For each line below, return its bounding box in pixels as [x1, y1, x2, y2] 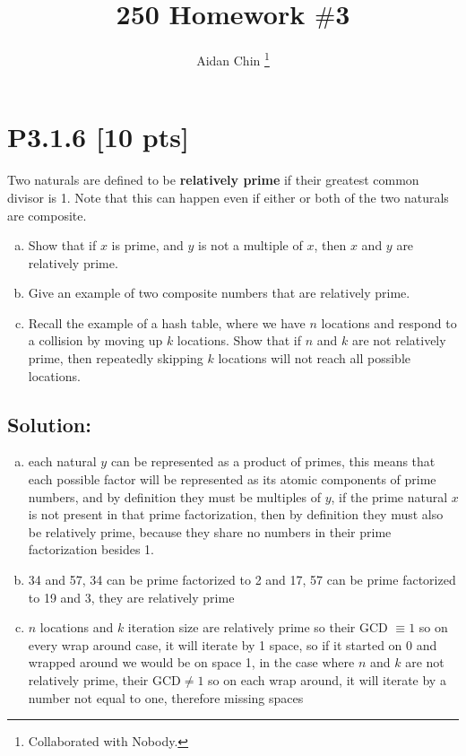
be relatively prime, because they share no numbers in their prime [28, 522, 392, 541]
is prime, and [111, 236, 184, 255]
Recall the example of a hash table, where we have [28, 313, 306, 332]
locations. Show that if [177, 331, 302, 350]
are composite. [7, 205, 87, 224]
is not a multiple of [198, 236, 303, 255]
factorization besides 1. [28, 540, 154, 559]
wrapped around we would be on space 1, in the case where [28, 653, 355, 672]
